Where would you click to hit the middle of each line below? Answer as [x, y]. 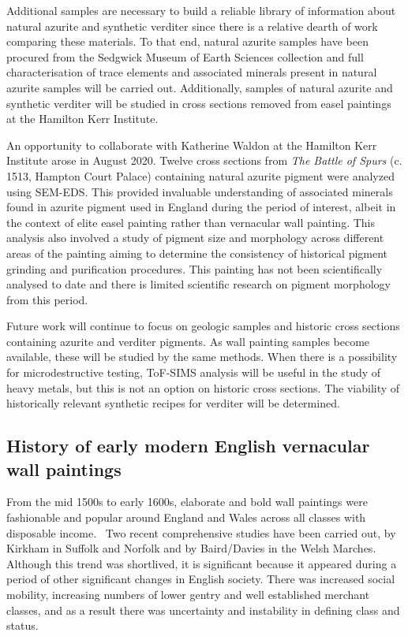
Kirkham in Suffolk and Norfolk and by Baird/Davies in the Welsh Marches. [191, 548]
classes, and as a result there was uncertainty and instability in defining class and [203, 610]
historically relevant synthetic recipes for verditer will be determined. [173, 403]
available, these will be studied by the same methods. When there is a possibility [202, 357]
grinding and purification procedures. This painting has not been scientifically [195, 268]
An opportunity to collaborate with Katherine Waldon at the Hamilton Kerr [192, 145]
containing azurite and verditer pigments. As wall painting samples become [188, 341]
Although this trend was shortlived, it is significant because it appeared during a [202, 563]
